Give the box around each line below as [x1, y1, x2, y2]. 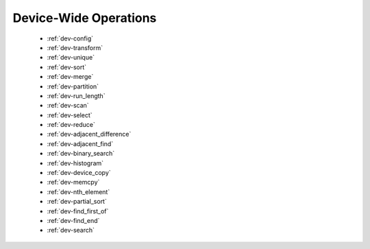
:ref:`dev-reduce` [47, 121, 95, 129]
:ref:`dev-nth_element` [47, 187, 110, 195]
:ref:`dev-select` [47, 110, 92, 119]
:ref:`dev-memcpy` [47, 178, 100, 187]
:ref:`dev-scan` [47, 102, 89, 110]
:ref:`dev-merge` [47, 73, 94, 81]
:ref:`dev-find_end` [47, 216, 100, 224]
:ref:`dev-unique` [47, 54, 95, 62]
